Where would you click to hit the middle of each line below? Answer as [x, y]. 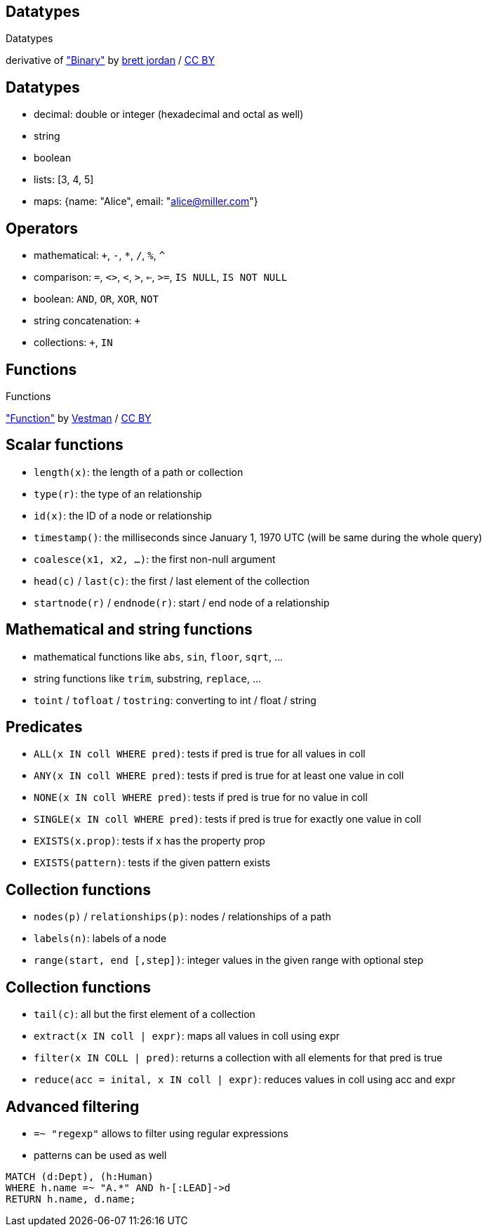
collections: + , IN [73, 343]
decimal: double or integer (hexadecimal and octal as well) [169, 114]
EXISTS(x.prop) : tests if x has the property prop [149, 841]
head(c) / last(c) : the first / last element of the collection [172, 581]
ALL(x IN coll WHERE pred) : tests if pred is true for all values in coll [200, 754]
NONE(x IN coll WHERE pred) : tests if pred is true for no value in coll [201, 797]
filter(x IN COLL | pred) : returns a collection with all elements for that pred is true [238, 1058]
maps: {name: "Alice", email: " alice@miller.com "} [146, 201]
